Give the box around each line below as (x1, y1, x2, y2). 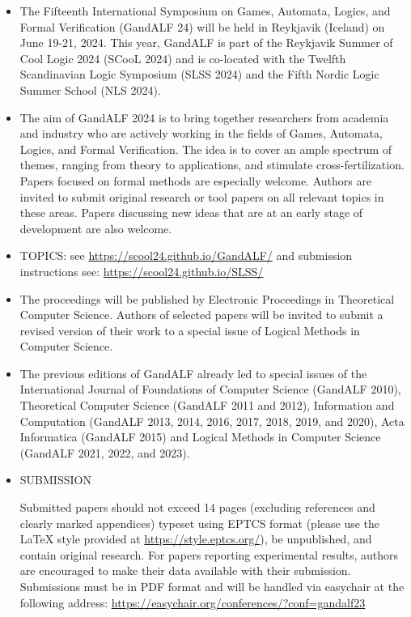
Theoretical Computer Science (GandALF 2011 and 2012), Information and (19, 397, 395, 414)
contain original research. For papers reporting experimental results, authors (19, 546, 399, 563)
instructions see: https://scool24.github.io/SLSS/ (19, 262, 264, 279)
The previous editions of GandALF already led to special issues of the (19, 364, 367, 381)
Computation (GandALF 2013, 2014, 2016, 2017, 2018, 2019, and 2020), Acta (19, 412, 405, 429)
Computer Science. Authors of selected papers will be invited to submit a (19, 306, 383, 323)
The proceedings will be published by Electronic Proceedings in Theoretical (19, 290, 395, 307)
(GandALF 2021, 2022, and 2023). (19, 444, 190, 461)
